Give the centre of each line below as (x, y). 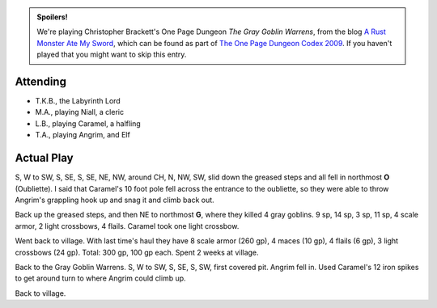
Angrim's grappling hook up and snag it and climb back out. (115, 200)
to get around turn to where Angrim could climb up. (100, 278)
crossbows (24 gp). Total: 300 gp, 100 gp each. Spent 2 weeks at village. (137, 252)
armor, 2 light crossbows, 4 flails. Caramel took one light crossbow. (127, 226)
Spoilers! (52, 17)
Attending (40, 81)
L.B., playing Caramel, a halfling (88, 123)
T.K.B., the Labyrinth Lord (78, 101)
